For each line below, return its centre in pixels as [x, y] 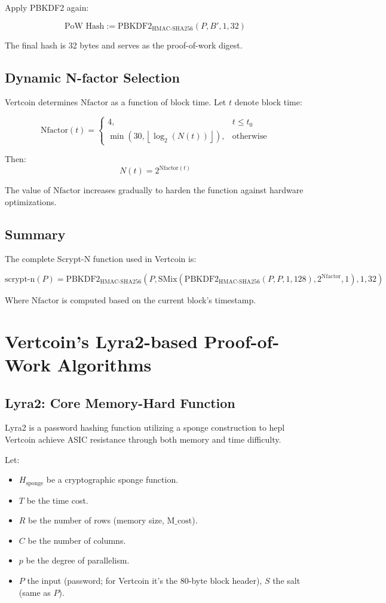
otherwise [249, 136]
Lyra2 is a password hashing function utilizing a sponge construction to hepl [145, 427]
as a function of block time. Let [169, 102]
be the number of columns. [77, 540]
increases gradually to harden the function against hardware [193, 190]
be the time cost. [57, 500]
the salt [287, 580]
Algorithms [104, 364]
